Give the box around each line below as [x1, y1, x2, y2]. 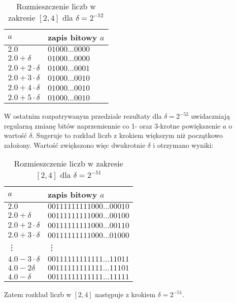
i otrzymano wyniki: [153, 139, 213, 150]
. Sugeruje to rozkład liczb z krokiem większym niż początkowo [32, 130, 223, 140]
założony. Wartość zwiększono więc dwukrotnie [4, 139, 145, 150]
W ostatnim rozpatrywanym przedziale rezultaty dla [4, 111, 162, 121]
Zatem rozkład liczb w [4, 289, 71, 300]
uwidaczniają [191, 111, 230, 121]
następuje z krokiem [95, 289, 156, 300]
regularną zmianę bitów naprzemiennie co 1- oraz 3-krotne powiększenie [4, 120, 221, 131]
